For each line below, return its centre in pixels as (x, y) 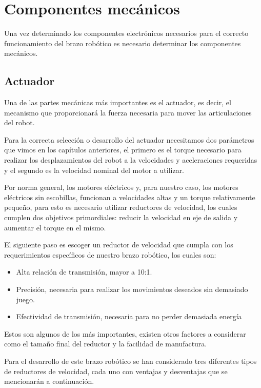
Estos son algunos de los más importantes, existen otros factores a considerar (125, 333)
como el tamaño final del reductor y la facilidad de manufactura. (106, 344)
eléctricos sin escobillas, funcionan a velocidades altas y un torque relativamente (130, 197)
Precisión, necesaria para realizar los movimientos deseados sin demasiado (132, 289)
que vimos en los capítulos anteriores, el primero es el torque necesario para (123, 150)
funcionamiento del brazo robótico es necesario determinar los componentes (123, 43)
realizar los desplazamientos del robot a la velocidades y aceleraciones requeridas (131, 160)
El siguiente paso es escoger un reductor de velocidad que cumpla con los (119, 245)
